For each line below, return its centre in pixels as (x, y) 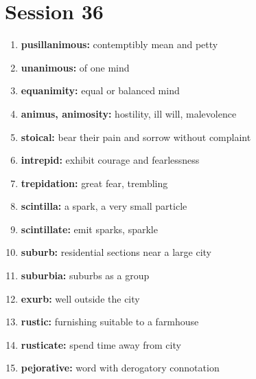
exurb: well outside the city (80, 298)
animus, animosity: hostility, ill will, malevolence (129, 113)
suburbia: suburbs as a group (85, 275)
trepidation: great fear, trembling (94, 183)
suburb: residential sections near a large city (116, 252)
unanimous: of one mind (75, 67)
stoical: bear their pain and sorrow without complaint (136, 137)
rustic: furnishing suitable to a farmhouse (110, 322)
